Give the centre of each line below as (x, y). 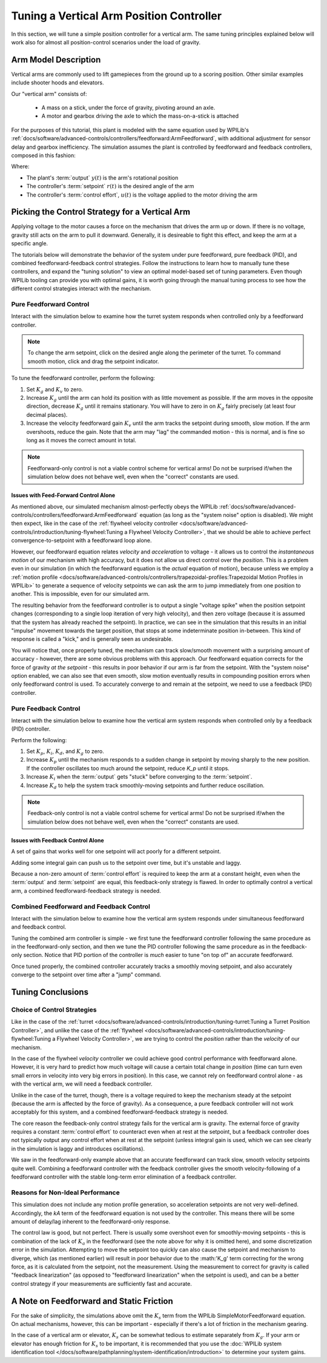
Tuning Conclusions (50, 992)
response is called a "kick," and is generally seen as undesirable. (92, 639)
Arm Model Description (56, 60)
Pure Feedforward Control (50, 304)
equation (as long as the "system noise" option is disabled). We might (226, 515)
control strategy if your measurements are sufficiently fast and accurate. (101, 1284)
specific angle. (30, 243)
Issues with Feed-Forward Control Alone (63, 495)
